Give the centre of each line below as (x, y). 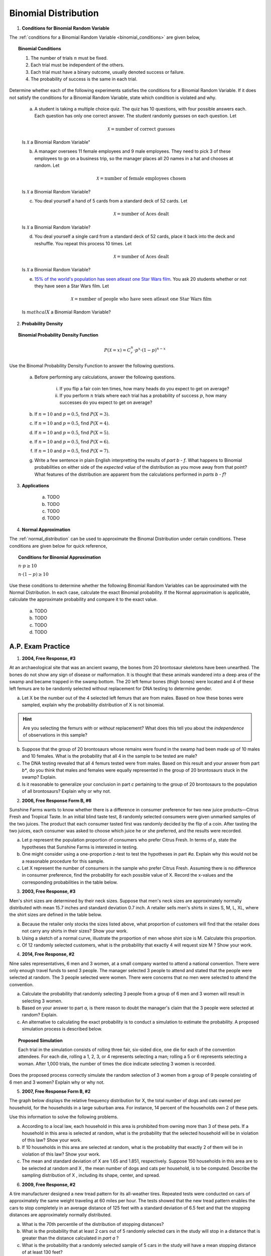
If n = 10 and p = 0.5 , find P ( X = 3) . (72, 414)
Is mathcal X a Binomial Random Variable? (66, 312)
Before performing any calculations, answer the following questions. (105, 377)
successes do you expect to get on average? (106, 402)
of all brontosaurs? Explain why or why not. (66, 791)
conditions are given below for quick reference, (58, 546)
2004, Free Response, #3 (49, 658)
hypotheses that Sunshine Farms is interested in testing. (80, 847)
